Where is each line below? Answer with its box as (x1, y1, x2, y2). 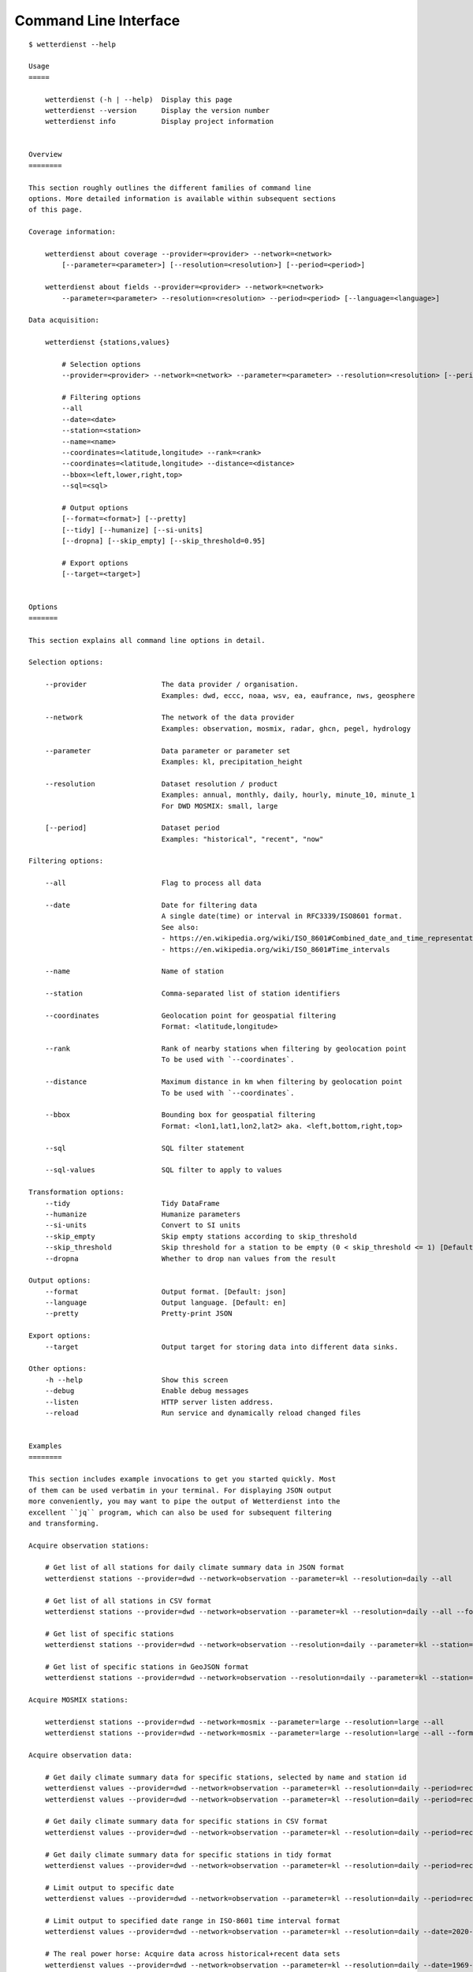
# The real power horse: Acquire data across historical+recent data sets (44, 1949, 341, 1959)
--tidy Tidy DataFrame (44, 1199, 220, 1208)
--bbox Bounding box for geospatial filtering (44, 1111, 315, 1119)
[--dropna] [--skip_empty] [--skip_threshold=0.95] (61, 536, 266, 546)
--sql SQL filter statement (44, 1144, 245, 1152)
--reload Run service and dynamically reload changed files (44, 1408, 362, 1417)
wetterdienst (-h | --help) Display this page (44, 95, 233, 104)
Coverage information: (28, 227, 117, 237)
